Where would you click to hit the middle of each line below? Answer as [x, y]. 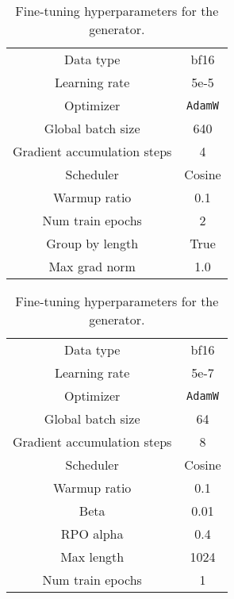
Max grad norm [92, 266]
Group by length [92, 243]
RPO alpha [92, 534]
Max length [92, 557]
